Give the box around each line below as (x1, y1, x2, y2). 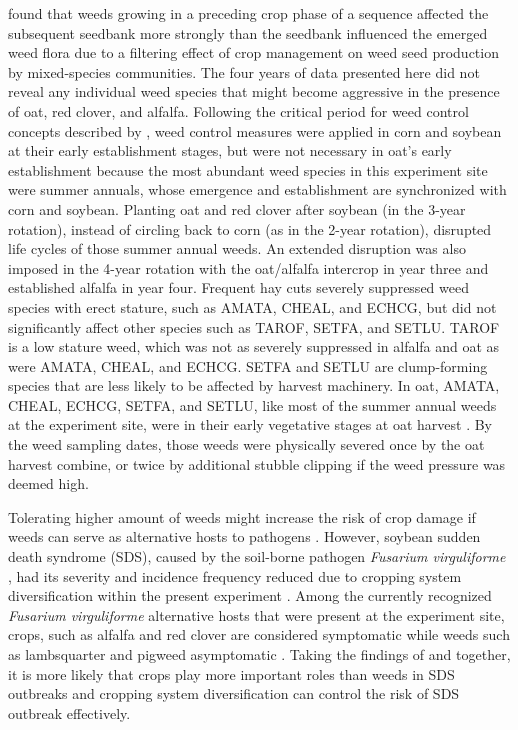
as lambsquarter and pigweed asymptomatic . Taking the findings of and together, (8, 644, 511, 664)
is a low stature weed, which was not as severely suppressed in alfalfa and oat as (8, 336, 500, 357)
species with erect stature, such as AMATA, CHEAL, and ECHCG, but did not (8, 296, 497, 317)
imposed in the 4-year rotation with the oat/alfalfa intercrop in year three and (8, 257, 489, 278)
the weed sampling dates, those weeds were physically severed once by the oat (8, 434, 485, 455)
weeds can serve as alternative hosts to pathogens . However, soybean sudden (8, 526, 481, 547)
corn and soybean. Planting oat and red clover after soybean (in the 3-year (8, 198, 466, 219)
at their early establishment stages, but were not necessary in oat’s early (8, 140, 452, 161)
